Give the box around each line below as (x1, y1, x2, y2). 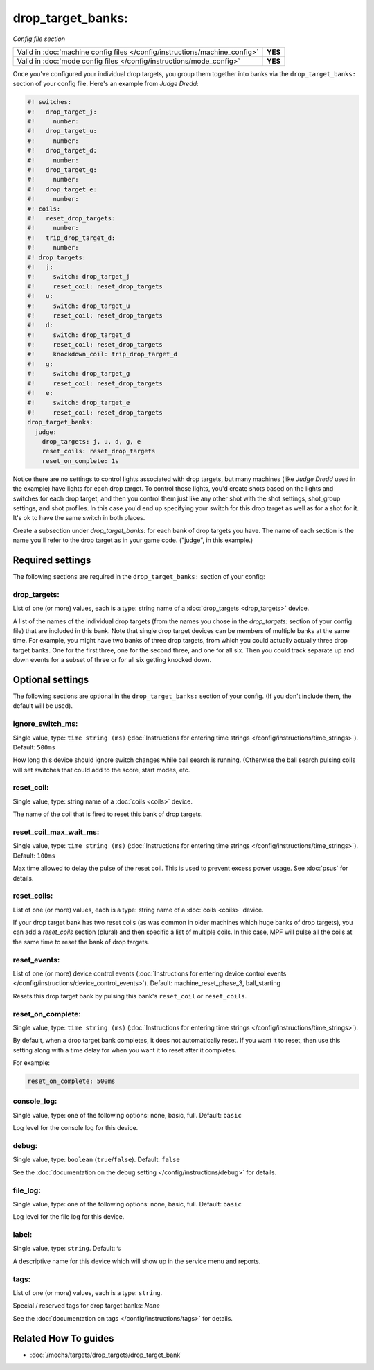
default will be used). (12, 702, 73, 710)
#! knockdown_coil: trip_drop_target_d (27, 350, 178, 358)
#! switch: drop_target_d (27, 331, 130, 339)
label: (12, 1230, 33, 1240)
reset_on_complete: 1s (42, 457, 119, 465)
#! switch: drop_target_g (27, 370, 130, 378)
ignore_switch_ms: (12, 719, 78, 729)
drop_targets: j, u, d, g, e (42, 437, 141, 445)
